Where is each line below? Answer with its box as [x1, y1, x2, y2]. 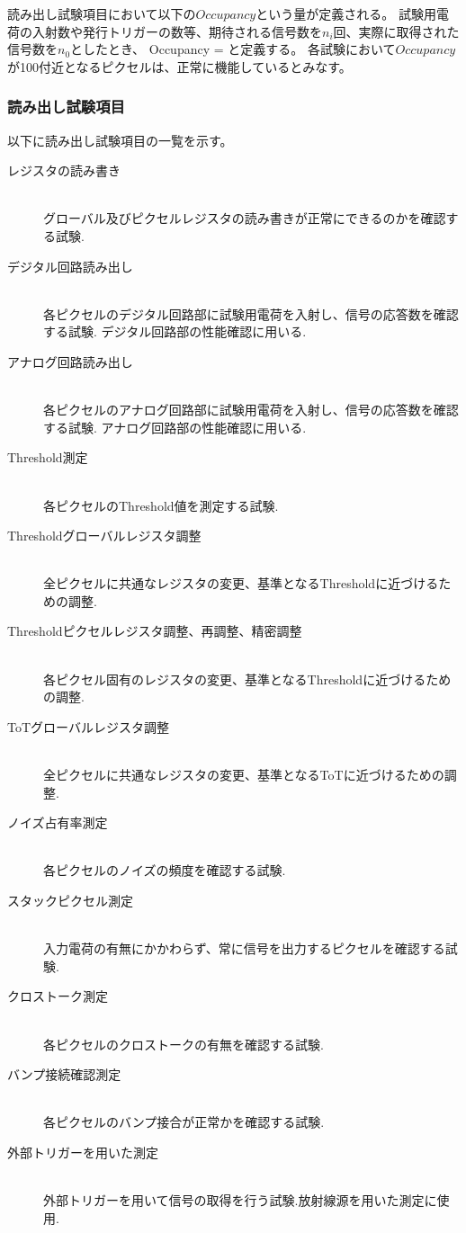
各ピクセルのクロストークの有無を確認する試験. [43, 1034, 324, 1053]
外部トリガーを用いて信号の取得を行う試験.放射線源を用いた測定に [43, 1191, 437, 1210]
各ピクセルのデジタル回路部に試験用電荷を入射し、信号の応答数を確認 [43, 304, 459, 323]
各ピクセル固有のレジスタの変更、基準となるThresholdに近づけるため [43, 669, 452, 688]
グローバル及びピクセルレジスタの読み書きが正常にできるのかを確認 [43, 209, 446, 228]
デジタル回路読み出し [7, 256, 133, 275]
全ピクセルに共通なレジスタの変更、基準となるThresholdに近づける [43, 574, 439, 593]
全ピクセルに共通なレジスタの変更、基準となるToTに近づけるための [43, 765, 444, 784]
